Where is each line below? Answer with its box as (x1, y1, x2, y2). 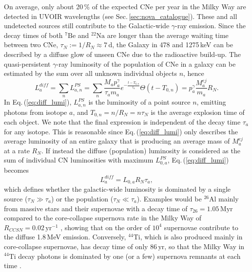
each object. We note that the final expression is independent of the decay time (4, 117, 241, 127)
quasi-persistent (4, 58, 51, 69)
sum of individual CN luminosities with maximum (4, 155, 154, 165)
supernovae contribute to (164, 222, 238, 232)
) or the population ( (51, 193, 114, 203)
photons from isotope (4, 107, 67, 117)
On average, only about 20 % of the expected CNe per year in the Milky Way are (4, 1, 246, 11)
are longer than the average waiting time (107, 30, 229, 40)
